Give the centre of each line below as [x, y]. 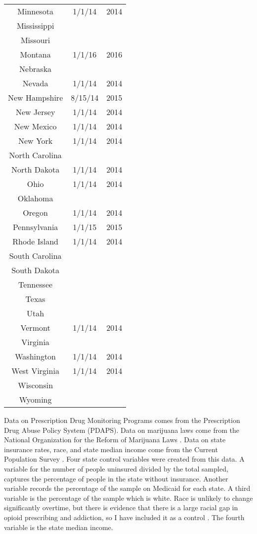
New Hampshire [36, 97]
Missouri [35, 40]
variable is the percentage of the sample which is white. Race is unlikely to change [128, 498]
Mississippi [35, 26]
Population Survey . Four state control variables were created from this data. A [124, 459]
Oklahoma [35, 198]
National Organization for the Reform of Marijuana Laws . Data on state [115, 440]
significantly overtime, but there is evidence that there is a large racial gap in [121, 507]
